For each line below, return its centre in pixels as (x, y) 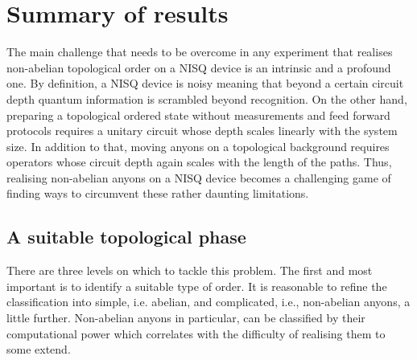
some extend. (39, 349)
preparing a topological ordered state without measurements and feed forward (198, 115)
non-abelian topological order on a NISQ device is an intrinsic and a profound (199, 67)
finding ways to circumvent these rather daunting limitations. (158, 193)
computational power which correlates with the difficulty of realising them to (196, 333)
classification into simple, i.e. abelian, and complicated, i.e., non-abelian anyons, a (208, 302)
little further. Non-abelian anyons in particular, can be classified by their (186, 318)
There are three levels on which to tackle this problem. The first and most (190, 270)
